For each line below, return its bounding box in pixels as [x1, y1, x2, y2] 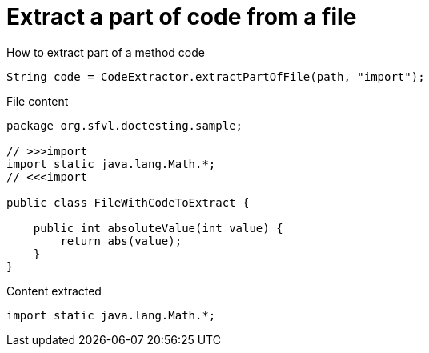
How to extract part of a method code [6, 45, 205, 59]
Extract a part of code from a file [6, 3, 357, 30]
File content [6, 94, 69, 108]
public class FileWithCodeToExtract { [6, 195, 250, 209]
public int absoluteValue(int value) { [33, 221, 283, 235]
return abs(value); [60, 234, 182, 247]
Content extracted [6, 283, 102, 298]
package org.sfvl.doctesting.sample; [6, 118, 243, 132]
